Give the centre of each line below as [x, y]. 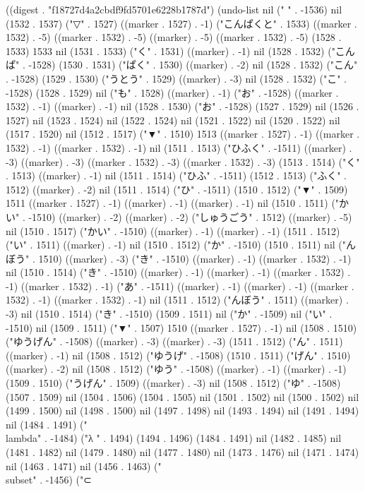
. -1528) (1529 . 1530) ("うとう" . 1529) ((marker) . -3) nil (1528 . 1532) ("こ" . [176, 78]
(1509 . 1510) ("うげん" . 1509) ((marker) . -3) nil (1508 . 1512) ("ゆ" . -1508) [173, 383]
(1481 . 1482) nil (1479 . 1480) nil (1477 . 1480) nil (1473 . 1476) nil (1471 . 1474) [182, 452]
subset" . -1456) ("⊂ [49, 480]
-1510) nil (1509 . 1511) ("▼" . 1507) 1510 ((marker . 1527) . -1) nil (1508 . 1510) [181, 327]
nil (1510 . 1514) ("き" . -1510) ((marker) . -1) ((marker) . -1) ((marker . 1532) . [178, 272]
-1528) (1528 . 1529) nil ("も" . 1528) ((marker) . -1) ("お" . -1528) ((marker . [172, 92]
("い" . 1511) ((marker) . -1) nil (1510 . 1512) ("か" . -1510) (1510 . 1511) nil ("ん [181, 245]
